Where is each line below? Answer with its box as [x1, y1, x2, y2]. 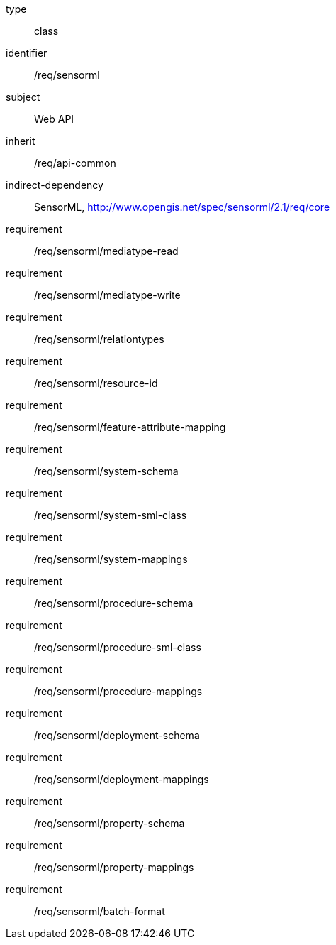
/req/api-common [34, 157, 116, 169]
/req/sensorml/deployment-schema [34, 729, 200, 741]
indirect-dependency [6, 179, 103, 191]
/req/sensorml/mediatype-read [34, 245, 179, 257]
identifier [6, 47, 47, 59]
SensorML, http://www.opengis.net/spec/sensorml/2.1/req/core [34, 201, 330, 213]
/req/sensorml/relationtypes [34, 333, 164, 345]
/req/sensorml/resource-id [34, 377, 158, 389]
